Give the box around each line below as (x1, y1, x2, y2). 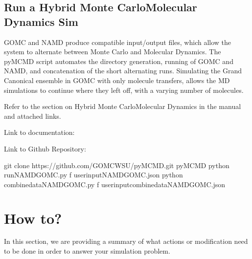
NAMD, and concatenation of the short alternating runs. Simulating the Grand (4, 65, 242, 76)
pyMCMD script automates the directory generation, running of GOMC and (4, 56, 233, 66)
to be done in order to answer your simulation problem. (4, 246, 170, 256)
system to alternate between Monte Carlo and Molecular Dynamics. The (4, 46, 221, 57)
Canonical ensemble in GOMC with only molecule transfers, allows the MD (4, 75, 230, 85)
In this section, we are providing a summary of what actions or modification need (4, 236, 248, 246)
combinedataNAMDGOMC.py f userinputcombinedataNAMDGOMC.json (4, 179, 225, 189)
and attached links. (4, 110, 61, 121)
